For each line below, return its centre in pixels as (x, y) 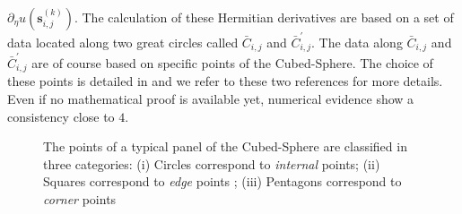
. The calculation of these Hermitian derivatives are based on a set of (264, 17)
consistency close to (61, 116)
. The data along (357, 42)
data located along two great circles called (123, 42)
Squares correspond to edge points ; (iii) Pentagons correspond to (222, 181)
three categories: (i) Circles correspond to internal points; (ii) (212, 163)
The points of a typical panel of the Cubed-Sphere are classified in (225, 146)
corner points (80, 198)
